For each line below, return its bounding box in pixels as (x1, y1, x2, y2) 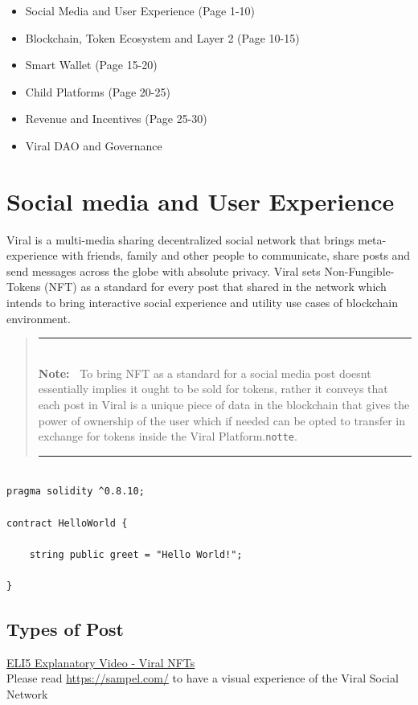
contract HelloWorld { (6, 517, 128, 529)
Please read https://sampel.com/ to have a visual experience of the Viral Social (6, 670, 399, 687)
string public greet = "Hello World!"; (29, 548, 243, 560)
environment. (6, 309, 71, 326)
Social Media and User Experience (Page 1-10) (25, 2, 256, 18)
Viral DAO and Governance (25, 137, 162, 154)
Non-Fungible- (324, 262, 395, 279)
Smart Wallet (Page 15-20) (25, 56, 158, 73)
